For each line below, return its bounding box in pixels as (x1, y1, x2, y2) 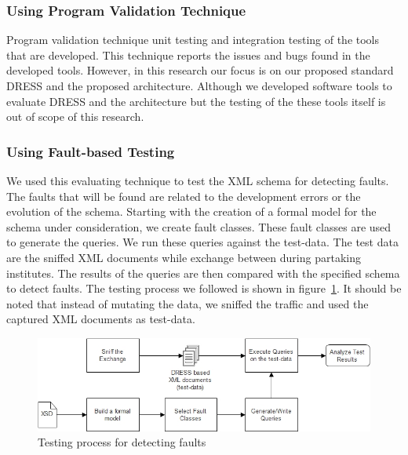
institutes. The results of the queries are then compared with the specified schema (6, 264, 400, 281)
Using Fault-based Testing (6, 141, 175, 161)
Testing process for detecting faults (38, 434, 206, 450)
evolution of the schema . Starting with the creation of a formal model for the (6, 203, 377, 220)
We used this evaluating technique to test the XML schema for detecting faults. (6, 173, 389, 188)
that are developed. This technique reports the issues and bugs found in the (6, 46, 370, 63)
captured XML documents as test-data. (6, 311, 195, 327)
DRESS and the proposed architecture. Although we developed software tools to (6, 78, 392, 93)
